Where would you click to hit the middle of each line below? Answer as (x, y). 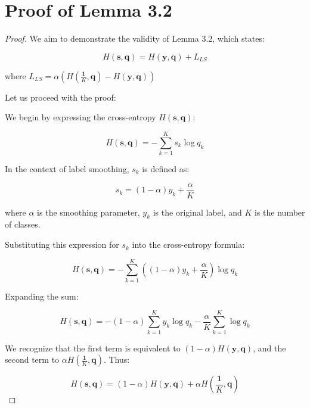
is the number (280, 212)
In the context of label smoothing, (67, 169)
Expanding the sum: (42, 296)
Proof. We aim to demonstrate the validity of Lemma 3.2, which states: (135, 38)
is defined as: (166, 169)
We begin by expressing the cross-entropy (80, 117)
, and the (269, 348)
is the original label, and (197, 212)
